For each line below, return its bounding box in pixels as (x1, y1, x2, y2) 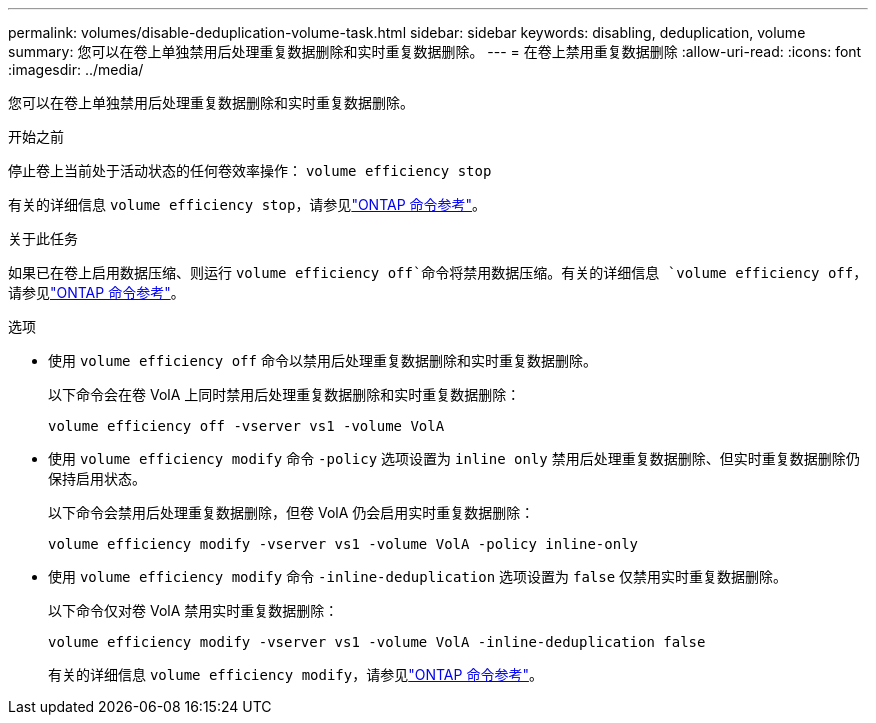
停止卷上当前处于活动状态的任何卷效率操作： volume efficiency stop (8, 162, 492, 179)
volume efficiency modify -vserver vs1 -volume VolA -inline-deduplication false (48, 634, 706, 650)
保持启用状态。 (48, 470, 146, 487)
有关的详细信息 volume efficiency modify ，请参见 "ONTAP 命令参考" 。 (48, 666, 543, 683)
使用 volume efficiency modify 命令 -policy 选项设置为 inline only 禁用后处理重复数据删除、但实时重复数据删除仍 (48, 450, 860, 467)
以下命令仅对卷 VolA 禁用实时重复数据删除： (48, 602, 339, 619)
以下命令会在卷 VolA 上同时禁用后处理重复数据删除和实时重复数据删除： (48, 386, 521, 403)
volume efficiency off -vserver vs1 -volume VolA (48, 418, 445, 434)
